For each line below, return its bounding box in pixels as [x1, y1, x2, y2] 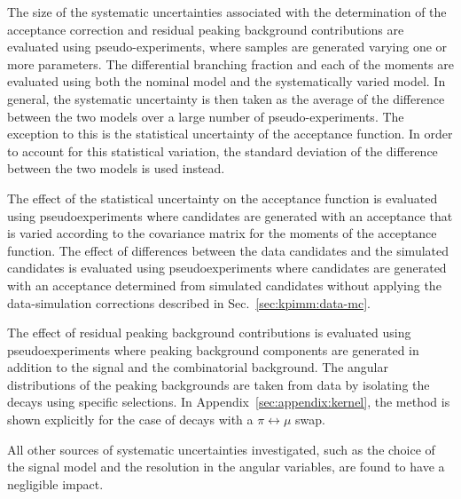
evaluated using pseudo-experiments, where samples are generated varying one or [7, 37, 448, 56]
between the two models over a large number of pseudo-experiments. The [7, 107, 404, 125]
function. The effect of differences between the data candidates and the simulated [7, 241, 449, 259]
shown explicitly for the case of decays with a [7, 410, 254, 429]
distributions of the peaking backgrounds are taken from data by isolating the [7, 375, 430, 393]
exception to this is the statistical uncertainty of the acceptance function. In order [7, 124, 453, 143]
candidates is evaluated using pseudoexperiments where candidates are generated [7, 258, 447, 277]
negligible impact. [7, 474, 104, 493]
